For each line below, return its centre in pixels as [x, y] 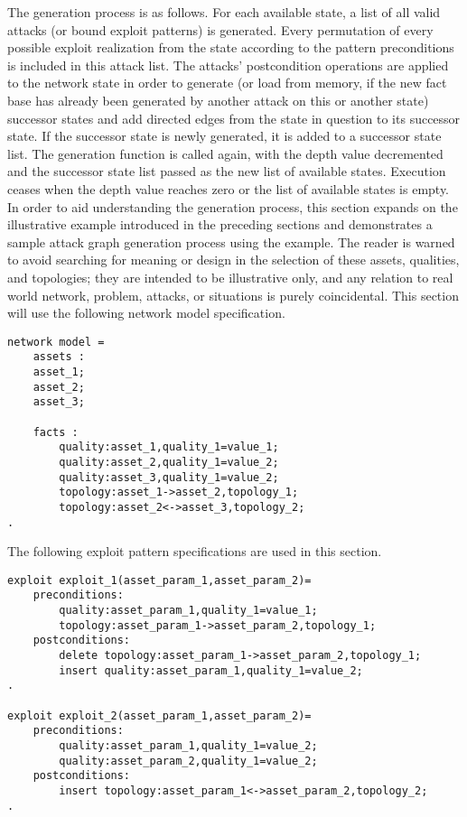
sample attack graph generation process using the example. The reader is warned [231, 241]
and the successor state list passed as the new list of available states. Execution [227, 171]
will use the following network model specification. [146, 313]
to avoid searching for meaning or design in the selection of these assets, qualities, [233, 260]
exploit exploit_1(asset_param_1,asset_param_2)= [159, 580]
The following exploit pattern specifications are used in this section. [195, 551]
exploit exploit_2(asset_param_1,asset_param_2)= [159, 715]
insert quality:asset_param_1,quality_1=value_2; [211, 670]
